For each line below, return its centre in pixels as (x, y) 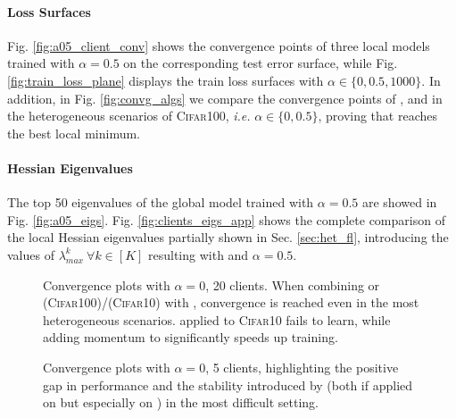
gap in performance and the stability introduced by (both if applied (228, 385)
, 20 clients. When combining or (293, 284)
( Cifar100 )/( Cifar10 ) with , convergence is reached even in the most (231, 302)
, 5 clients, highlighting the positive (302, 367)
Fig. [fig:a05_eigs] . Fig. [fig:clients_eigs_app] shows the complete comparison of (226, 219)
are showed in (399, 202)
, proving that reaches (377, 116)
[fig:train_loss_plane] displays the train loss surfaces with (166, 80)
